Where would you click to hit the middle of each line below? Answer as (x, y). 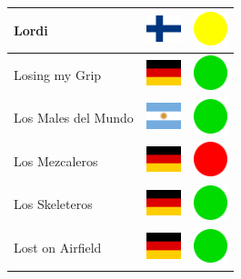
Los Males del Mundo (74, 118)
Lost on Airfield (58, 248)
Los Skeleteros (53, 204)
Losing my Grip (58, 74)
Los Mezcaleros (56, 160)
